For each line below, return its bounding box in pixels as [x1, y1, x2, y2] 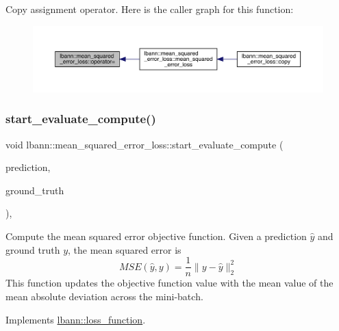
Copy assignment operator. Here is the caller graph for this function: [5, 2, 294, 16]
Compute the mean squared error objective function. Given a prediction [5, 229, 307, 243]
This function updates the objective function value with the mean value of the [5, 276, 334, 290]
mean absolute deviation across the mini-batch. [5, 289, 203, 303]
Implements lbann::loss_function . [5, 312, 146, 326]
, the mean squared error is [68, 242, 181, 256]
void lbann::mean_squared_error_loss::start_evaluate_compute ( [5, 137, 284, 151]
